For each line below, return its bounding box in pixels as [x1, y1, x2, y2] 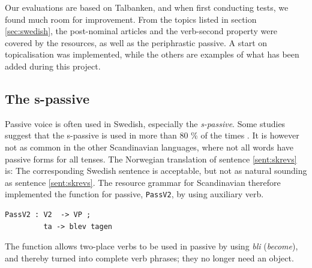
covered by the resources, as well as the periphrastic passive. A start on [5, 36, 268, 49]
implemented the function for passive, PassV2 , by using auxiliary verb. [5, 188, 264, 200]
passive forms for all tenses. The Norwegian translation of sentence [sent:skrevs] [5, 152, 297, 165]
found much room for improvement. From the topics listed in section [5, 13, 257, 25]
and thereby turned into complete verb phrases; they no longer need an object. [5, 251, 294, 264]
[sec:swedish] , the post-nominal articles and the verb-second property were [5, 25, 278, 37]
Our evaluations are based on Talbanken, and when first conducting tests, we [5, 1, 289, 13]
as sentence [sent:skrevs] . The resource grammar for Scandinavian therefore [5, 176, 281, 188]
